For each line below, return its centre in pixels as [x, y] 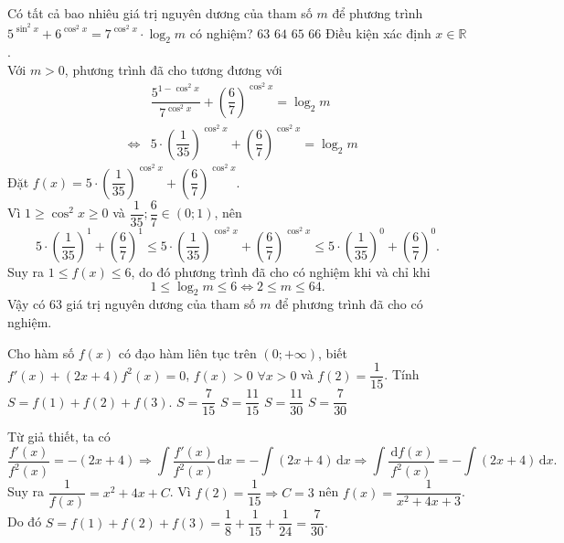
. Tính [402, 374]
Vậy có [27, 304]
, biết [333, 352]
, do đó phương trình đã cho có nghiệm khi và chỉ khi [281, 271]
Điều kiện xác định [378, 32]
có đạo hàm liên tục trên [187, 352]
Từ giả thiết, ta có [59, 437]
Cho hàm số [41, 352]
